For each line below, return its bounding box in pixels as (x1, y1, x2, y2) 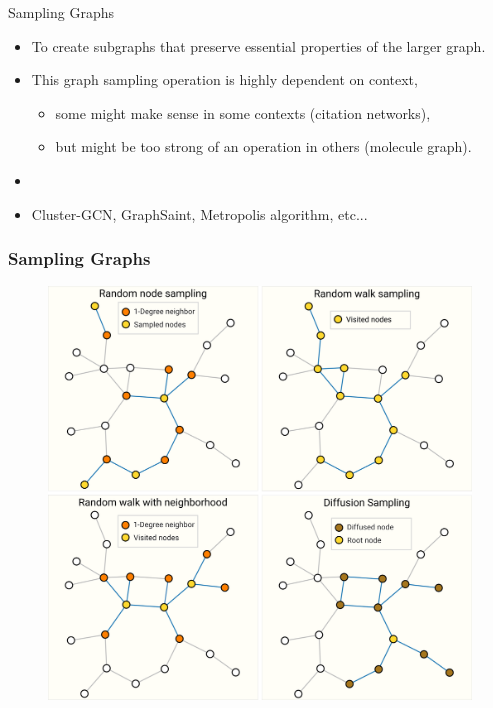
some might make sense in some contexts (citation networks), (55, 102, 431, 123)
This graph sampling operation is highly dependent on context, (31, 69, 418, 90)
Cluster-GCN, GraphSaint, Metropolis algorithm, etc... (31, 203, 368, 224)
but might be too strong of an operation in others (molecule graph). (55, 136, 472, 157)
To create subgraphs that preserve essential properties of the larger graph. (31, 35, 486, 56)
